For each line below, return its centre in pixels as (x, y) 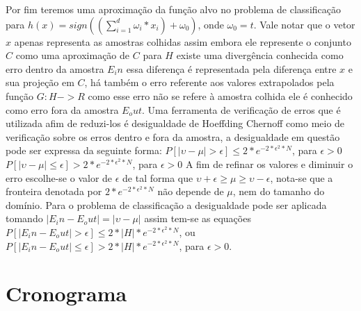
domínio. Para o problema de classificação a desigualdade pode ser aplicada (166, 204)
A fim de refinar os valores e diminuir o (269, 163)
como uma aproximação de (73, 55)
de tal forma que (158, 177)
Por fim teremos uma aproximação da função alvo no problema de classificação (173, 9)
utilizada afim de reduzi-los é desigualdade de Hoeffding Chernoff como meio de (175, 123)
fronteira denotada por (54, 191)
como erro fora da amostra (62, 109)
